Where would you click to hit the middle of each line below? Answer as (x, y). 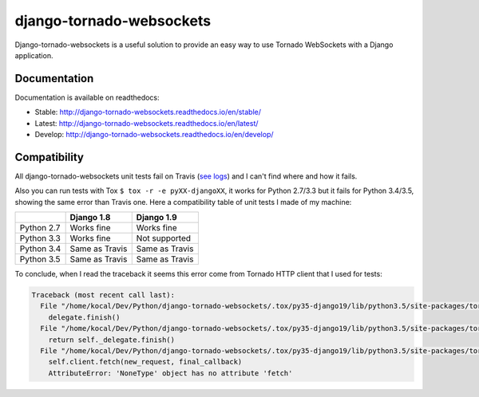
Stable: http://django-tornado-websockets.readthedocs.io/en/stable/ (148, 112)
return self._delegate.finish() (112, 340)
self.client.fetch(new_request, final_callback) (145, 362)
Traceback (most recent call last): (103, 295)
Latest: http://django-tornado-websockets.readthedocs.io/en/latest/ (146, 123)
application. (34, 55)
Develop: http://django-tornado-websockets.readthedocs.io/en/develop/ (154, 135)
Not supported (164, 238)
